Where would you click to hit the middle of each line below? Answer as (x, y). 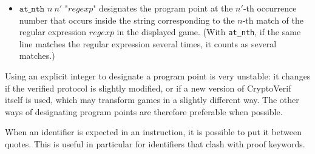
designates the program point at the (166, 8)
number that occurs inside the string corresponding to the (127, 20)
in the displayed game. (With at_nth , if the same (209, 32)
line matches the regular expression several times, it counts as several (148, 43)
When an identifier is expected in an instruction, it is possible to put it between (153, 132)
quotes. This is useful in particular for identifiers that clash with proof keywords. (155, 144)
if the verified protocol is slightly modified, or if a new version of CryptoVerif (148, 88)
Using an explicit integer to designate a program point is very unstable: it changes (158, 76)
